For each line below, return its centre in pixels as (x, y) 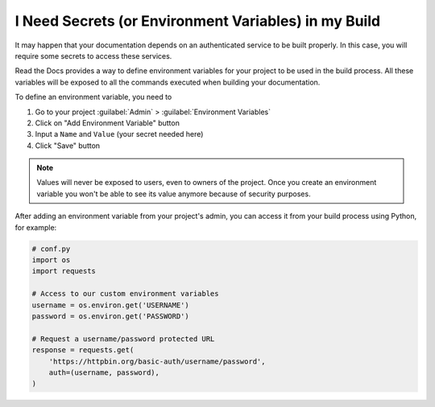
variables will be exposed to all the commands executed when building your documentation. (168, 82)
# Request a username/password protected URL (123, 339)
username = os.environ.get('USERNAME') (110, 305)
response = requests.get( (83, 350)
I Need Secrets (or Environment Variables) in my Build (198, 21)
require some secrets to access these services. (93, 55)
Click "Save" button (68, 146)
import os (51, 260)
